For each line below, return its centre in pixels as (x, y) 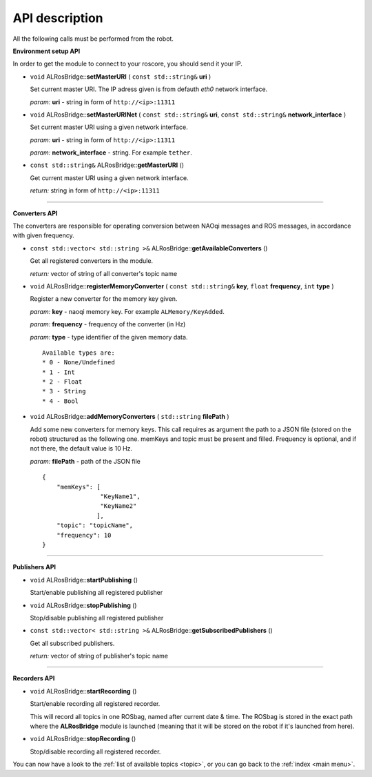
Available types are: (79, 353)
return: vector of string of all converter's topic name (104, 273)
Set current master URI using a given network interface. (109, 127)
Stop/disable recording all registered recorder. (95, 751)
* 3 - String (64, 391)
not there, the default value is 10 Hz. (81, 449)
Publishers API (34, 567)
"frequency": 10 (84, 535)
